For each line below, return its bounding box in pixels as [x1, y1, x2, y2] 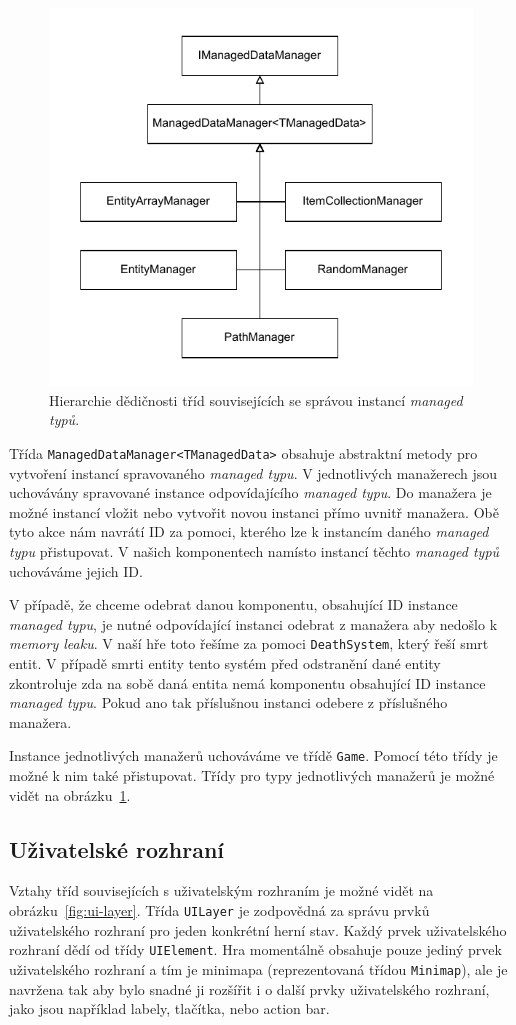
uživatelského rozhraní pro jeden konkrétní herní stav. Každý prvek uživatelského [9, 919, 507, 940]
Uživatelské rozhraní [9, 833, 225, 864]
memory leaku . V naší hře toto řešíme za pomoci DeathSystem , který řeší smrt [9, 633, 489, 654]
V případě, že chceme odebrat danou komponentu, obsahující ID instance [9, 594, 458, 615]
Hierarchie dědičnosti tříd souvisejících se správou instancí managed [49, 389, 463, 410]
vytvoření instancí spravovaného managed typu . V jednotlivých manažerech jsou [9, 462, 498, 483]
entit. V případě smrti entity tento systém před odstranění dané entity [9, 652, 441, 673]
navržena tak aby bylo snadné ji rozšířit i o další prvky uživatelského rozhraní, [9, 978, 490, 999]
